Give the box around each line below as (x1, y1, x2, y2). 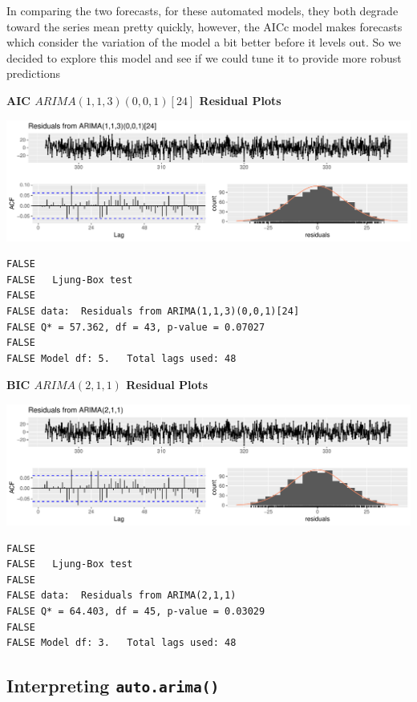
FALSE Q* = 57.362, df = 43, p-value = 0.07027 (6, 321, 265, 333)
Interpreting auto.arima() (6, 673, 220, 698)
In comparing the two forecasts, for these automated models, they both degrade (6, 2, 399, 18)
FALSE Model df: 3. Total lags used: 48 (6, 637, 237, 649)
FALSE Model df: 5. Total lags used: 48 (6, 352, 237, 364)
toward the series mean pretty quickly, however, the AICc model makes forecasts (6, 18, 403, 34)
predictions (6, 65, 61, 82)
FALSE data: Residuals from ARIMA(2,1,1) (6, 590, 237, 602)
